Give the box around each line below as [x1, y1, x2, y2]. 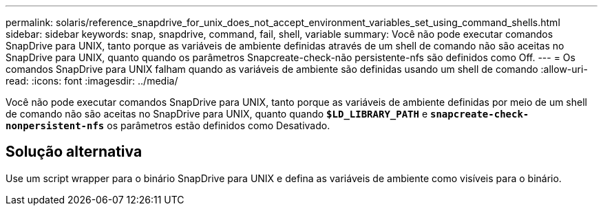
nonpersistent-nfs [6, 120, 105, 131]
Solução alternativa [6, 143, 142, 161]
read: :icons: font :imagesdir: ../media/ [6, 75, 178, 87]
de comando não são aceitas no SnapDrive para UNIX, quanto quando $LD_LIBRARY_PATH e [6, 108, 428, 120]
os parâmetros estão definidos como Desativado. [107, 120, 330, 131]
